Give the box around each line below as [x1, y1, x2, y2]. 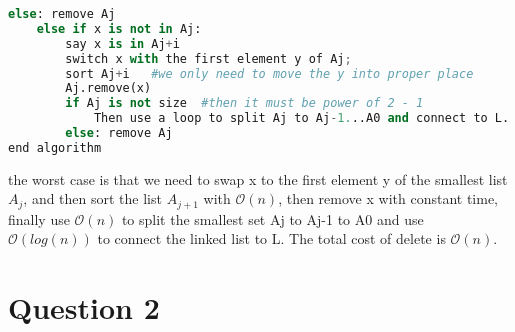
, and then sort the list [23, 188, 162, 209]
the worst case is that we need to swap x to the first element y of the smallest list [8, 168, 508, 189]
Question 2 [8, 287, 160, 328]
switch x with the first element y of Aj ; [65, 51, 352, 66]
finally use [8, 208, 70, 229]
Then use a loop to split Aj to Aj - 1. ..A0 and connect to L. [93, 111, 510, 126]
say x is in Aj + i [65, 36, 180, 51]
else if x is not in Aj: [36, 21, 202, 36]
